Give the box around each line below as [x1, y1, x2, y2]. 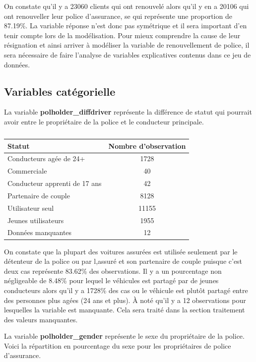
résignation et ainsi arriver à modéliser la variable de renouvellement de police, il [4, 40, 250, 50]
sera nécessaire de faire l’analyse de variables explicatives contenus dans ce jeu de [4, 49, 251, 60]
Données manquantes [7, 227, 72, 238]
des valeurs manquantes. [4, 314, 78, 324]
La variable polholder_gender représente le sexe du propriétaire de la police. [4, 331, 245, 341]
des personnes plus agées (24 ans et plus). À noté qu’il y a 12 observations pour [4, 295, 246, 305]
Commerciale [7, 166, 47, 176]
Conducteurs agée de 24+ [7, 153, 85, 164]
